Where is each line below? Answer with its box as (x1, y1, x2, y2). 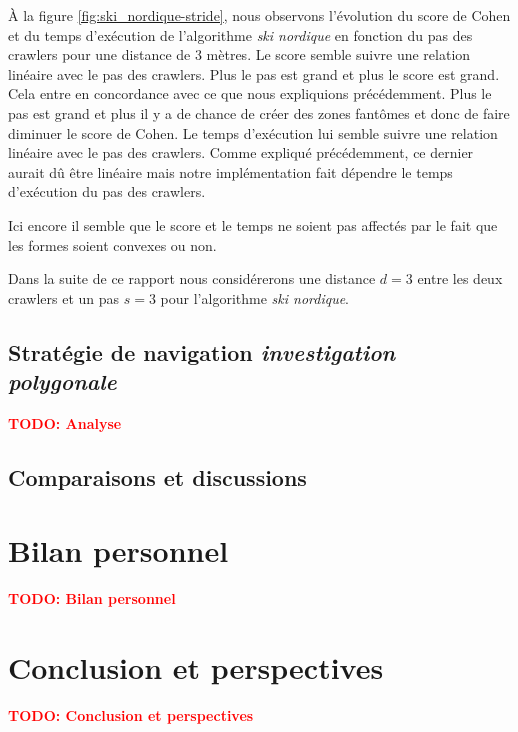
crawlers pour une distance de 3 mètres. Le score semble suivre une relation (8, 44, 471, 65)
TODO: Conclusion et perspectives (8, 705, 254, 726)
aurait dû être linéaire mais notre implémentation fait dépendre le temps (8, 161, 453, 182)
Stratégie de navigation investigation (8, 336, 396, 367)
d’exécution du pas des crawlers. (8, 181, 206, 202)
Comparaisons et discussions (8, 461, 307, 492)
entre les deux (417, 268, 503, 289)
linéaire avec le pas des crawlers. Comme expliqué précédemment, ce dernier (8, 142, 474, 163)
